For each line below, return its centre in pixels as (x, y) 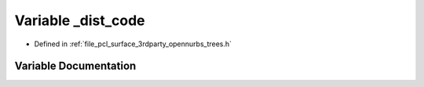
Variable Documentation (75, 66)
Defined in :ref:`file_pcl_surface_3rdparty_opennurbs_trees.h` (133, 44)
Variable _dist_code (80, 20)
